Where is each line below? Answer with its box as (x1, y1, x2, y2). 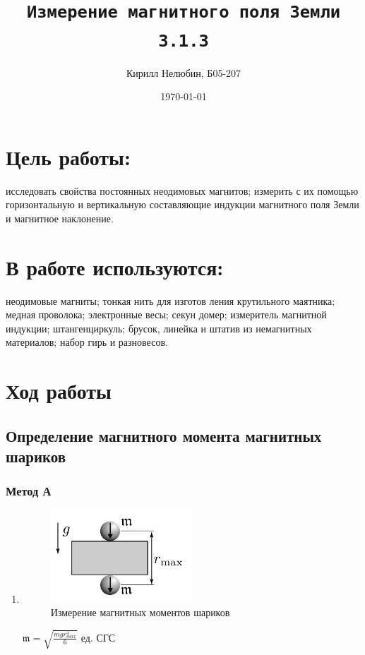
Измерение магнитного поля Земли (26, 2, 341, 23)
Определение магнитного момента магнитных (6, 424, 322, 446)
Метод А (6, 482, 52, 500)
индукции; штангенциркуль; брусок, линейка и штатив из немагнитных (6, 320, 312, 335)
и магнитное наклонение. (6, 210, 114, 225)
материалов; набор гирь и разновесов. (6, 335, 168, 349)
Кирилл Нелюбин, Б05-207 (126, 65, 241, 80)
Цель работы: (6, 142, 131, 171)
